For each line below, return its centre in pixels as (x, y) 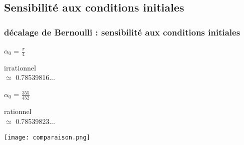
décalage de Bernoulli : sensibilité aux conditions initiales (122, 32)
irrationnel (20, 67)
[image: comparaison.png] (47, 137)
